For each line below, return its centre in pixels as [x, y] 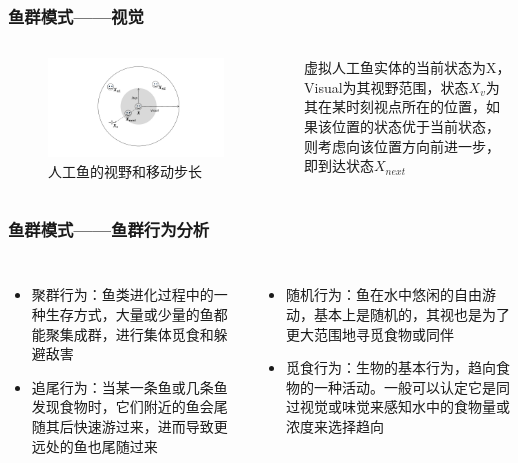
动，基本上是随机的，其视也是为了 [398, 313]
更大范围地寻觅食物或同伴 [370, 333]
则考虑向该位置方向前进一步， [402, 145]
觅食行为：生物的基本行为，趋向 [391, 367]
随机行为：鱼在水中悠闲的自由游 [391, 294]
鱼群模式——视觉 [76, 15]
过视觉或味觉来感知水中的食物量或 [398, 406]
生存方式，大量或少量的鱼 [129, 313]
